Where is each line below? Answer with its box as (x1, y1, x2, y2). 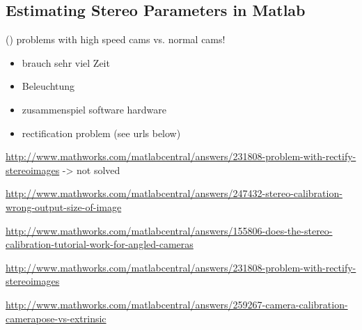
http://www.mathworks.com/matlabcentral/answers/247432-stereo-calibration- (6, 186, 343, 201)
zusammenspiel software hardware (22, 102, 167, 116)
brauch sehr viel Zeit (22, 55, 110, 70)
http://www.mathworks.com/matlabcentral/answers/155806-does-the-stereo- (6, 223, 333, 237)
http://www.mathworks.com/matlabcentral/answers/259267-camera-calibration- (6, 297, 348, 311)
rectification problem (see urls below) (22, 125, 181, 140)
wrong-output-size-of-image (6, 199, 122, 214)
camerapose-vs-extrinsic (6, 311, 107, 325)
